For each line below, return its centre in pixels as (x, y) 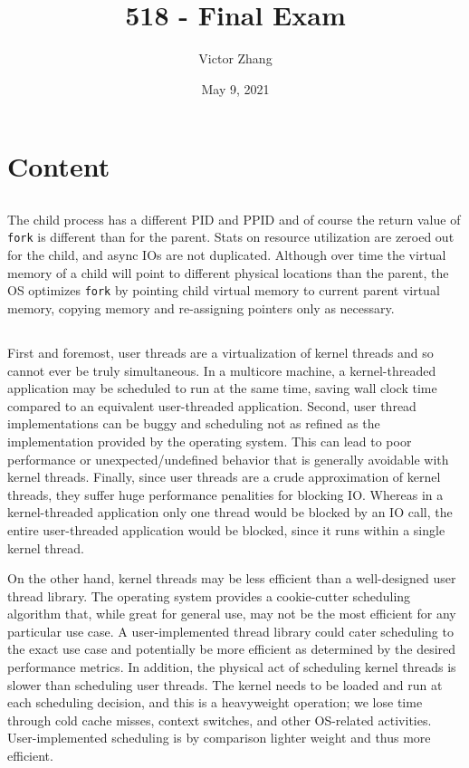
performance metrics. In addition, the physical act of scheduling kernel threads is (232, 667)
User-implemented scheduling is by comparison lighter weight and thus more (219, 738)
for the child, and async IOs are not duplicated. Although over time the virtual (227, 255)
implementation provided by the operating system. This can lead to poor (210, 441)
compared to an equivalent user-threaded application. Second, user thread (212, 405)
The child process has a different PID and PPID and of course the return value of (234, 219)
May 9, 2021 (235, 88)
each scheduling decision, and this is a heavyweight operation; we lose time (215, 702)
